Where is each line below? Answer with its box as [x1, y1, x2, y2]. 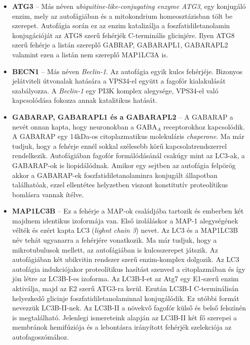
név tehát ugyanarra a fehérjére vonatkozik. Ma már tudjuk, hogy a [12, 235, 217, 245]
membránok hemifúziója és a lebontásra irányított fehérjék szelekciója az [12, 322, 232, 332]
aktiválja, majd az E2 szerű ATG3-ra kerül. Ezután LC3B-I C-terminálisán [12, 283, 239, 294]
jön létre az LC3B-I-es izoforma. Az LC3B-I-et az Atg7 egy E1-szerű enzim [12, 273, 239, 284]
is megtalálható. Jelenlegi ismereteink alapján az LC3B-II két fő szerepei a [12, 312, 237, 322]
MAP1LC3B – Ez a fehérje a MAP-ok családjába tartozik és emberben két [12, 206, 244, 216]
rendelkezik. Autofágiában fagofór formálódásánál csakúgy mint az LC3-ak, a [12, 150, 245, 161]
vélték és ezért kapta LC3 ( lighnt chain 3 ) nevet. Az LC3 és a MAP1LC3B [12, 225, 238, 235]
